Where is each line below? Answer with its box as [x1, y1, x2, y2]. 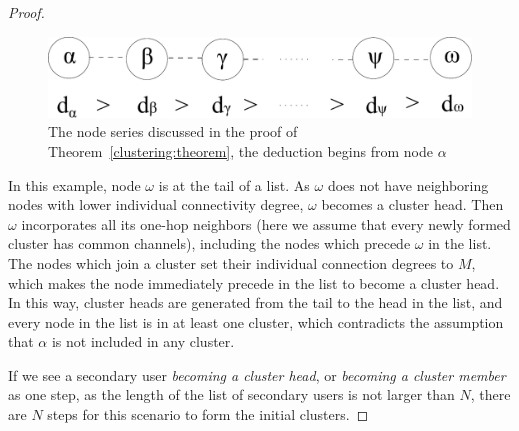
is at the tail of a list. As [158, 174, 310, 195]
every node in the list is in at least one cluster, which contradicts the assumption [8, 311, 504, 332]
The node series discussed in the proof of [48, 121, 298, 142]
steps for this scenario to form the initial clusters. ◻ [47, 404, 369, 425]
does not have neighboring [327, 174, 489, 195]
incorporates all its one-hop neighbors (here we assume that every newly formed [21, 213, 511, 234]
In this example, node [8, 174, 141, 195]
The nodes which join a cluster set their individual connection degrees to [8, 252, 454, 273]
